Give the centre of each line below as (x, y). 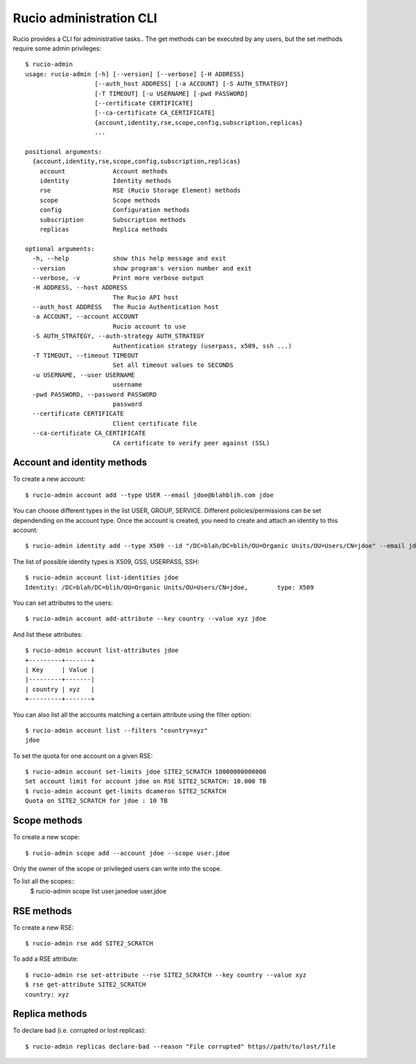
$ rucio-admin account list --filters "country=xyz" (116, 730)
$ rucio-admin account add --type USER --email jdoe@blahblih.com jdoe (149, 495)
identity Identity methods (105, 181)
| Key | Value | (60, 670)
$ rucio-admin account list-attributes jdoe (102, 651)
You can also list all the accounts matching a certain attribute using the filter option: (132, 714)
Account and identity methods (80, 462)
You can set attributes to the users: (63, 603)
